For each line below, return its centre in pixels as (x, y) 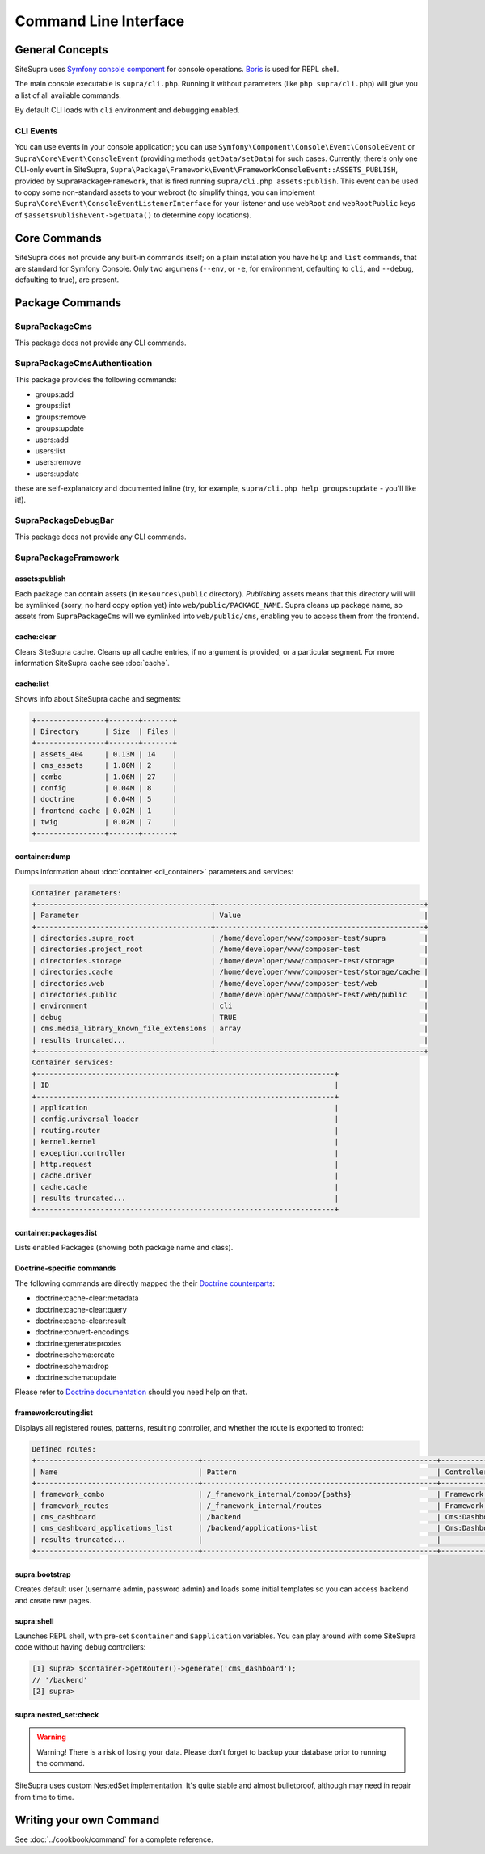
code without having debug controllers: (80, 1647)
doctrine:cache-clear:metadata (87, 1298)
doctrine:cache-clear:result (81, 1321)
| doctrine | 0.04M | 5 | (105, 799)
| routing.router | (186, 1130)
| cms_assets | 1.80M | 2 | (105, 765)
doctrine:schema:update (76, 1377)
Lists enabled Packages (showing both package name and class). (124, 1248)
